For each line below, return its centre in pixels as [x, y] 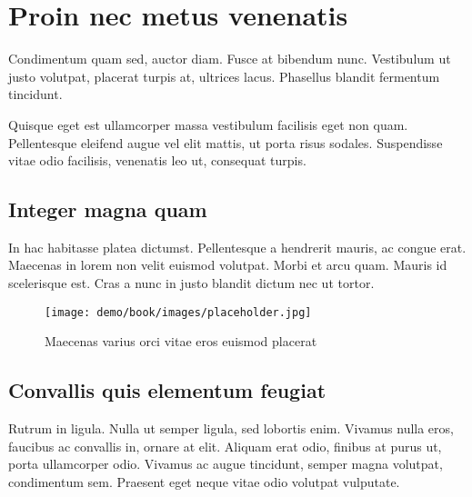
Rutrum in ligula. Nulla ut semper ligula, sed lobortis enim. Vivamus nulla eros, [231, 428]
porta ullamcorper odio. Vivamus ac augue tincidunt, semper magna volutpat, [226, 464]
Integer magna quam [108, 209]
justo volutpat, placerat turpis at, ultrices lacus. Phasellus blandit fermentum [224, 76]
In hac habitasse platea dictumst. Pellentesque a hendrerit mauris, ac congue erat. [237, 247]
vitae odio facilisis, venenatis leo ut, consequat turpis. [157, 160]
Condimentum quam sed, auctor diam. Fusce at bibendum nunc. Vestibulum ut [230, 59]
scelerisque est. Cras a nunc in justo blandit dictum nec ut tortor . [191, 283]
